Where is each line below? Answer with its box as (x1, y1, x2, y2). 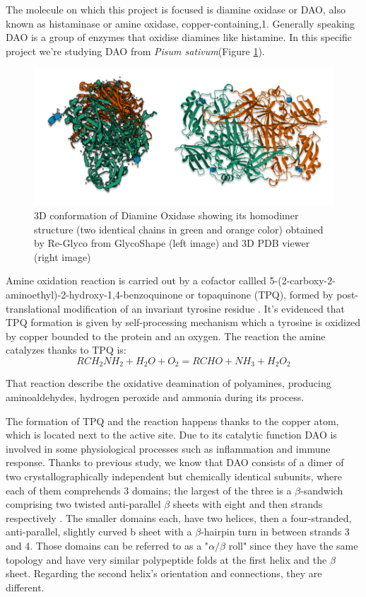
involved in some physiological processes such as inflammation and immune (6, 441, 331, 456)
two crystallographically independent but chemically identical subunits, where (6, 468, 342, 483)
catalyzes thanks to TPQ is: (6, 342, 126, 357)
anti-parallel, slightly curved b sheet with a (6, 524, 192, 539)
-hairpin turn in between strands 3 (201, 524, 350, 539)
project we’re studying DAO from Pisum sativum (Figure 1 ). (6, 43, 265, 58)
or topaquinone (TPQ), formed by (185, 286, 333, 301)
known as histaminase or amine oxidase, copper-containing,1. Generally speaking (6, 16, 355, 30)
